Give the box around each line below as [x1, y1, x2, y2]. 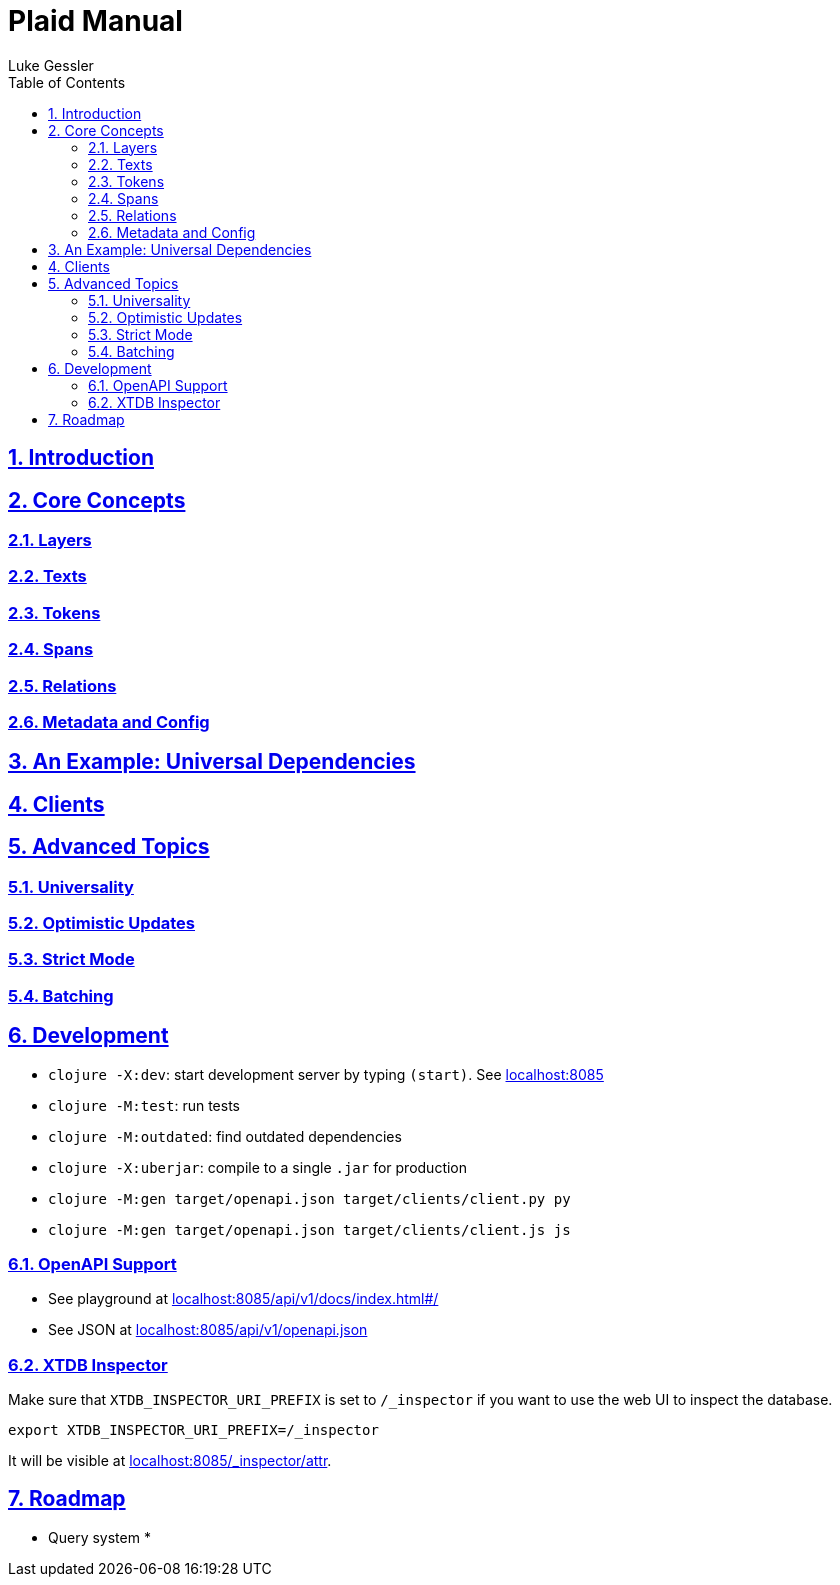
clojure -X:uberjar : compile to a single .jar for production [48, 1158, 468, 1176]
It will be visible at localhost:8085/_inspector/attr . [8, 1452, 332, 1470]
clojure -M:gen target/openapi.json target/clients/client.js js [48, 1221, 571, 1238]
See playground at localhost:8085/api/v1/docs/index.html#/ [48, 1290, 439, 1308]
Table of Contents [8, 73, 126, 91]
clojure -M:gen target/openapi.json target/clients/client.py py [48, 1190, 571, 1207]
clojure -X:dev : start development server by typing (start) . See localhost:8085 [48, 1065, 604, 1083]
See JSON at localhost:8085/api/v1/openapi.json [48, 1321, 368, 1339]
